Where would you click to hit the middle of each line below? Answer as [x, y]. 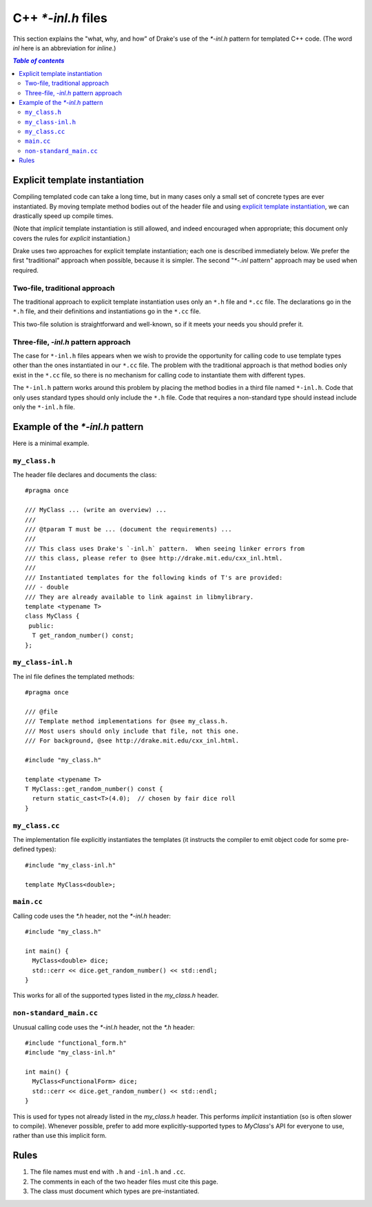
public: [41, 626]
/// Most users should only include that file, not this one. [132, 731]
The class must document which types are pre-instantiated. [115, 1191]
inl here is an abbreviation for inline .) [64, 48]
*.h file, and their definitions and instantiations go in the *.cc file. [107, 311]
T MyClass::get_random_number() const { [94, 789]
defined [24, 850]
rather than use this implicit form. [60, 1136]
